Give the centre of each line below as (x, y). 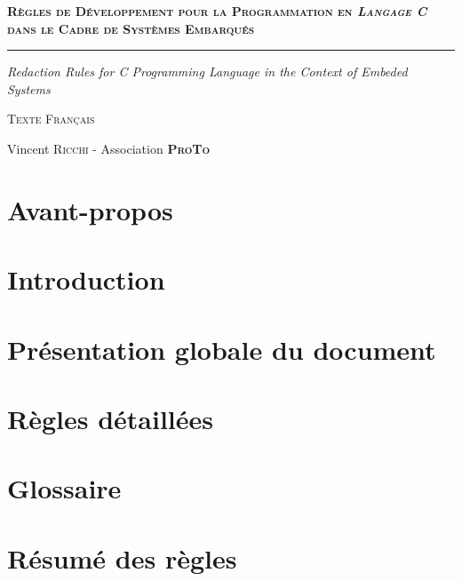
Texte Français (51, 119)
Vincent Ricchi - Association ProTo (109, 148)
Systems (29, 88)
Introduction (86, 279)
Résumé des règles (122, 557)
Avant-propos (90, 209)
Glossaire (64, 488)
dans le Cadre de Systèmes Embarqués (131, 28)
